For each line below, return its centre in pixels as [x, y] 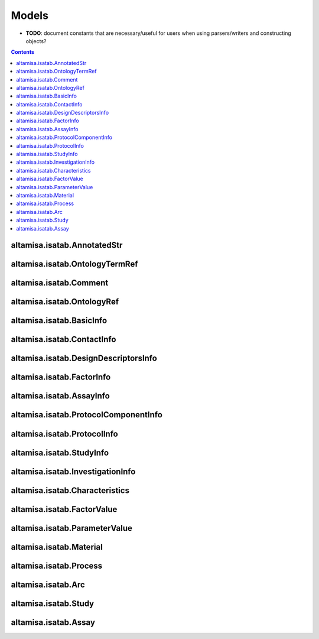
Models [30, 15]
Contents [23, 52]
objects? [36, 41]
